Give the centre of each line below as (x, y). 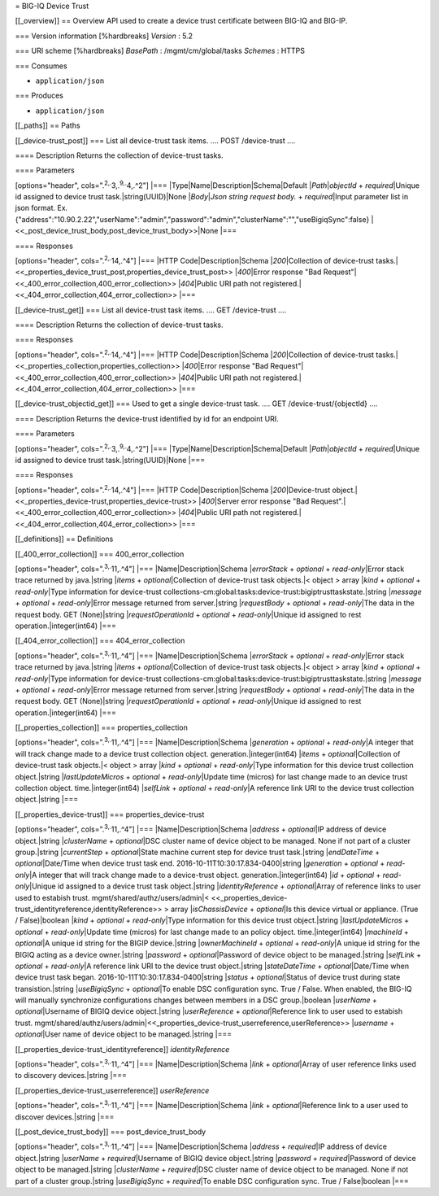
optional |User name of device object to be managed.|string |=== (124, 1034)
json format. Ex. (41, 208)
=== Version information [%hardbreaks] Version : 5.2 (104, 36)
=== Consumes (41, 66)
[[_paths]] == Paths (48, 125)
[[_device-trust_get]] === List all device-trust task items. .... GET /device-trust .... (151, 310)
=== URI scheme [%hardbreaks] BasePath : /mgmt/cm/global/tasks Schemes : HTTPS (160, 51)
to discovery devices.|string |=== (71, 1076)
